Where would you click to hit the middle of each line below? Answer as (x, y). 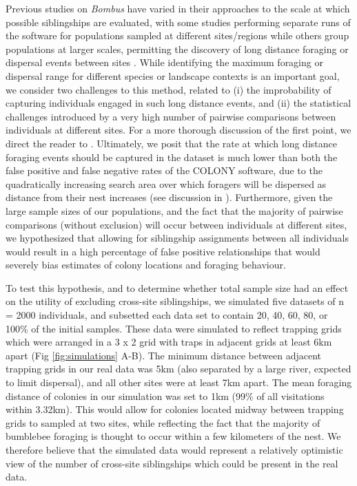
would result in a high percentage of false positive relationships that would (163, 251)
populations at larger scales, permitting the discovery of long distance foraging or (177, 49)
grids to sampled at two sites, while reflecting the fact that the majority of (163, 422)
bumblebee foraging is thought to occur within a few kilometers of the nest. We (173, 436)
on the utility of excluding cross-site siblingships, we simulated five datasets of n (175, 301)
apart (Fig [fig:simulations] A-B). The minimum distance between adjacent (163, 355)
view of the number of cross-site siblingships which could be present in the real (172, 463)
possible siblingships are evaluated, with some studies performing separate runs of (178, 22)
